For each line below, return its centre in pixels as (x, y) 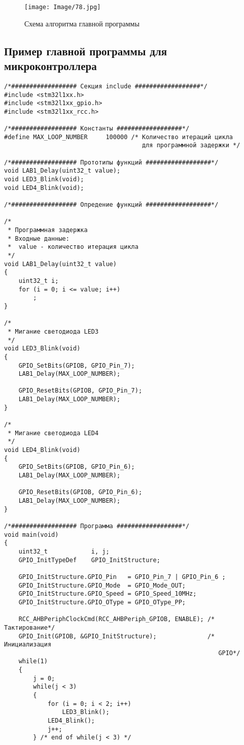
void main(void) (31, 535)
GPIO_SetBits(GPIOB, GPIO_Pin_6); (77, 467)
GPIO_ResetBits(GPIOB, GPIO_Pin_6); (80, 492)
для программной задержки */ (191, 145)
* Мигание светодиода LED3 (53, 331)
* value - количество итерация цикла (73, 247)
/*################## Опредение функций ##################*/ (111, 205)
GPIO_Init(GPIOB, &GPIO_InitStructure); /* (117, 636)
